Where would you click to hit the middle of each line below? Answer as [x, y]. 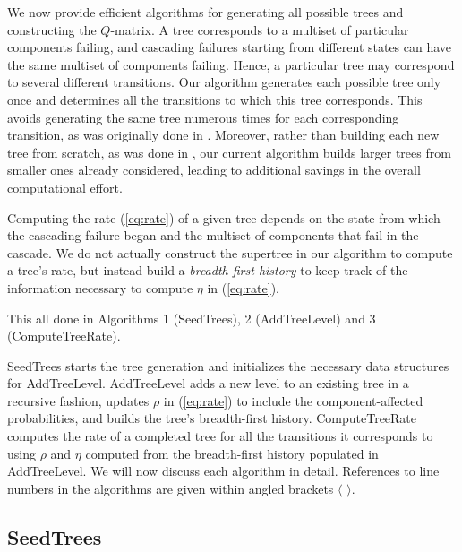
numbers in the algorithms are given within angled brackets [171, 488]
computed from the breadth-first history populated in [232, 453]
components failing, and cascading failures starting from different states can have [230, 47]
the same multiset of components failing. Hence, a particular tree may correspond [231, 64]
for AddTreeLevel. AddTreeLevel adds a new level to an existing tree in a [208, 383]
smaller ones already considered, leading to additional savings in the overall [214, 170]
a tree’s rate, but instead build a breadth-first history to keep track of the [208, 270]
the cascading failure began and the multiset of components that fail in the [213, 235]
